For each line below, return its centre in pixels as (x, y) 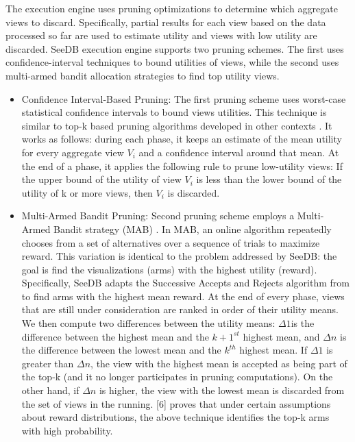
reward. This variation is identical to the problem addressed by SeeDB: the (179, 256)
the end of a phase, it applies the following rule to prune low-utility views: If (182, 165)
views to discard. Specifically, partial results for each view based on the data (166, 22)
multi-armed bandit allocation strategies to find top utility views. (143, 75)
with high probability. (67, 430)
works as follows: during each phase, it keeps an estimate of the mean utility (182, 139)
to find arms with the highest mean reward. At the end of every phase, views (183, 296)
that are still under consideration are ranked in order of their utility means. (180, 309)
